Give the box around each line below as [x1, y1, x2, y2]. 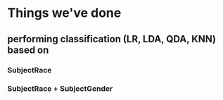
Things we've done [7, 5, 122, 21]
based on [7, 44, 49, 56]
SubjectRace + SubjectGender [7, 84, 113, 94]
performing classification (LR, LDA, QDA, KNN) [7, 33, 217, 45]
